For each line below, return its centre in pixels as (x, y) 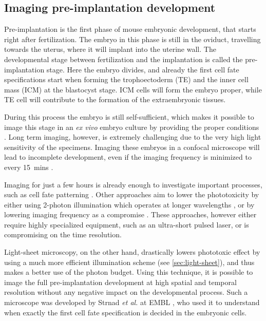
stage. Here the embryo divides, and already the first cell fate (143, 69)
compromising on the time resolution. (63, 234)
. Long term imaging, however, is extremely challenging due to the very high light (133, 137)
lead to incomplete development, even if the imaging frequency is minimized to (128, 157)
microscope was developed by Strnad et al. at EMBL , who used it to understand (132, 302)
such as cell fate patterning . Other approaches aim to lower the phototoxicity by (132, 194)
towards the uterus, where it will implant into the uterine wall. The (110, 49)
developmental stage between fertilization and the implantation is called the (123, 59)
